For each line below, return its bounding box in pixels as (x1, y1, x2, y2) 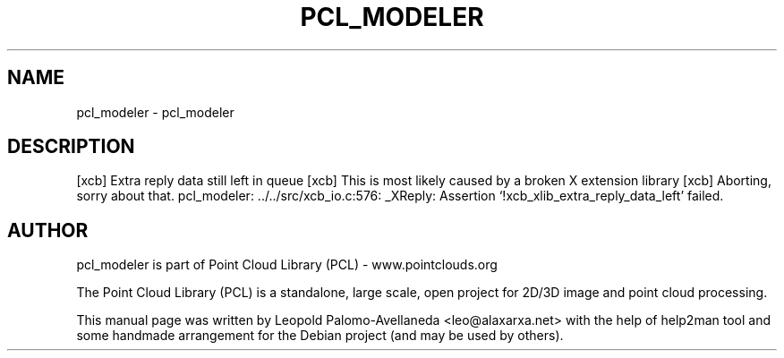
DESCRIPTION (7, 135, 135, 158)
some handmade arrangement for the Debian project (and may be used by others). (76, 328, 564, 344)
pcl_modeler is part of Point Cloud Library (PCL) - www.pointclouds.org (76, 257, 498, 273)
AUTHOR (7, 218, 89, 242)
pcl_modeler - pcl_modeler (76, 104, 234, 120)
